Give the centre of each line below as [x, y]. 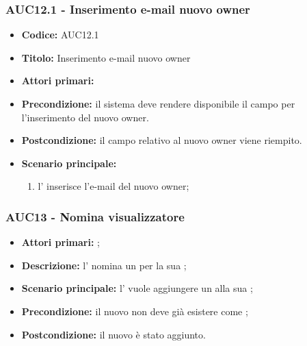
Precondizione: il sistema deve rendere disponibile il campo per [158, 103]
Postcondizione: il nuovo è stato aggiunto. [114, 334]
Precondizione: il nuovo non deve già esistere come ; [135, 311]
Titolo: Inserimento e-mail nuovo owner [106, 57]
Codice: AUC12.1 [60, 35]
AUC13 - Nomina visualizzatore [95, 216]
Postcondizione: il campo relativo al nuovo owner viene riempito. [162, 140]
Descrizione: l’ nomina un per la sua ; [104, 265]
